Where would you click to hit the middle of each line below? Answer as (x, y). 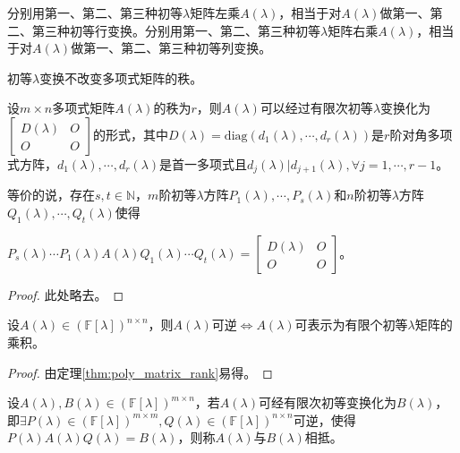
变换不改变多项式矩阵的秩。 (121, 77)
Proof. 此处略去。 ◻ (66, 294)
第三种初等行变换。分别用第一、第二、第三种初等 (176, 30)
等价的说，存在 (51, 195)
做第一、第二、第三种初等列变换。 (171, 48)
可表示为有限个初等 (351, 325)
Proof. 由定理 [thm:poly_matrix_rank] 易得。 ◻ (140, 372)
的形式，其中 (130, 134)
